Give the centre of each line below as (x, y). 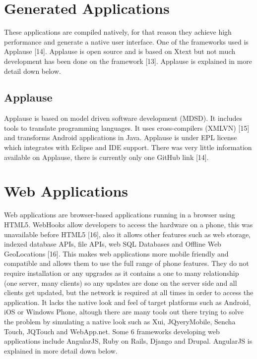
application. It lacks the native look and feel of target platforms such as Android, (128, 302)
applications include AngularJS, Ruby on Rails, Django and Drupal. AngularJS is (128, 341)
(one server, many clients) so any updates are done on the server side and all (121, 282)
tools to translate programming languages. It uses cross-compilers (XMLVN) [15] (127, 128)
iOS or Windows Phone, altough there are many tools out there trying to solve (124, 312)
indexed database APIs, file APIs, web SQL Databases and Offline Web (113, 244)
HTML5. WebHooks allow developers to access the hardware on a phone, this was (128, 224)
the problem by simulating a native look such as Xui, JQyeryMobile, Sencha (120, 321)
